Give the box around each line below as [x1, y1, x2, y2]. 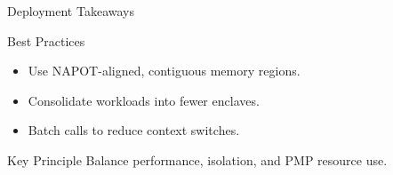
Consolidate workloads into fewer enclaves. [28, 91, 260, 109]
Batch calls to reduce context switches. [28, 121, 240, 139]
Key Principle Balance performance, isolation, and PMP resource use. [7, 150, 388, 169]
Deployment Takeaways [7, 2, 134, 20]
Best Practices [7, 31, 85, 50]
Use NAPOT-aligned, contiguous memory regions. [28, 61, 301, 80]
